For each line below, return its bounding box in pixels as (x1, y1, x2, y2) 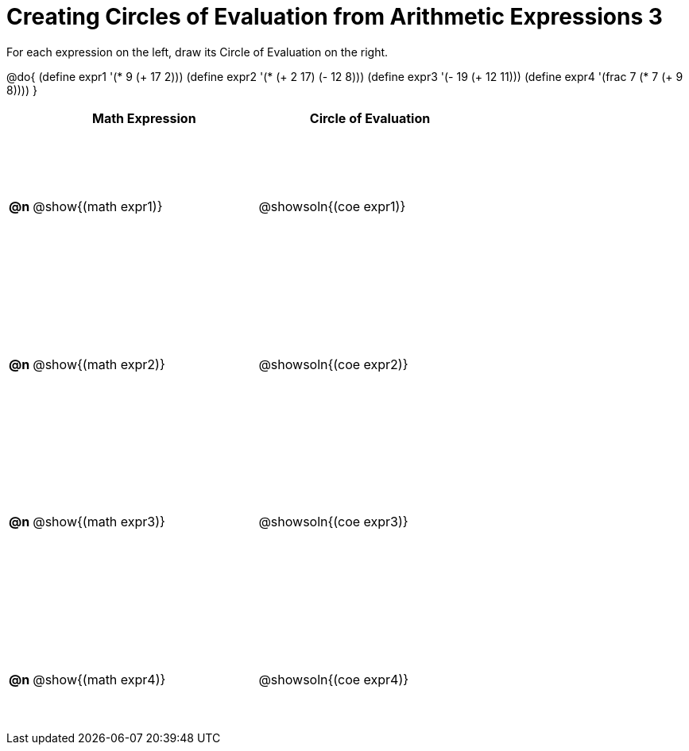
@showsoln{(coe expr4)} (258, 672, 409, 688)
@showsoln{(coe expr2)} (258, 356, 408, 372)
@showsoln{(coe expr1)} (258, 198, 406, 215)
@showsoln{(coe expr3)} (258, 514, 408, 530)
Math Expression (91, 110, 196, 126)
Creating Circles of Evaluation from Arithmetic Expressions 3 (6, 3, 663, 30)
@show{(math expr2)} (33, 356, 165, 372)
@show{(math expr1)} (33, 198, 163, 215)
